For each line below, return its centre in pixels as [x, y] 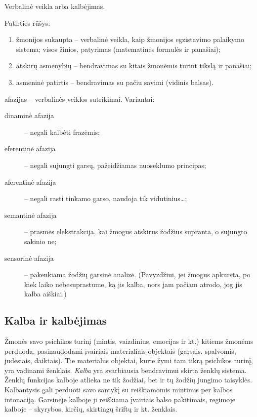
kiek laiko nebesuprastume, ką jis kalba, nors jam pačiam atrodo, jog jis [133, 284]
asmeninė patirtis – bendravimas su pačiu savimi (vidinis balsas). [115, 82]
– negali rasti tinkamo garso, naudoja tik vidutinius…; [106, 198]
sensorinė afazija [29, 258]
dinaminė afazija [29, 115]
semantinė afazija [31, 215]
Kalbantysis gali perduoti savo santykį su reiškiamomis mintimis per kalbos [119, 390]
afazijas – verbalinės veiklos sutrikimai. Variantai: [80, 99]
